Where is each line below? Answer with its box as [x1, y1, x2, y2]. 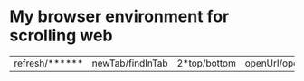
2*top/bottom [176, 57, 237, 69]
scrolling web [9, 25, 113, 46]
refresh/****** [14, 57, 84, 69]
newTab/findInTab [91, 57, 169, 69]
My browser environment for [9, 6, 230, 27]
